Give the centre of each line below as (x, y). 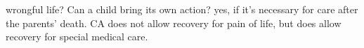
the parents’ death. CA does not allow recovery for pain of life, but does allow (174, 23)
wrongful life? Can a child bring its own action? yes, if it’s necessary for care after (182, 9)
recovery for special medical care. (77, 37)
